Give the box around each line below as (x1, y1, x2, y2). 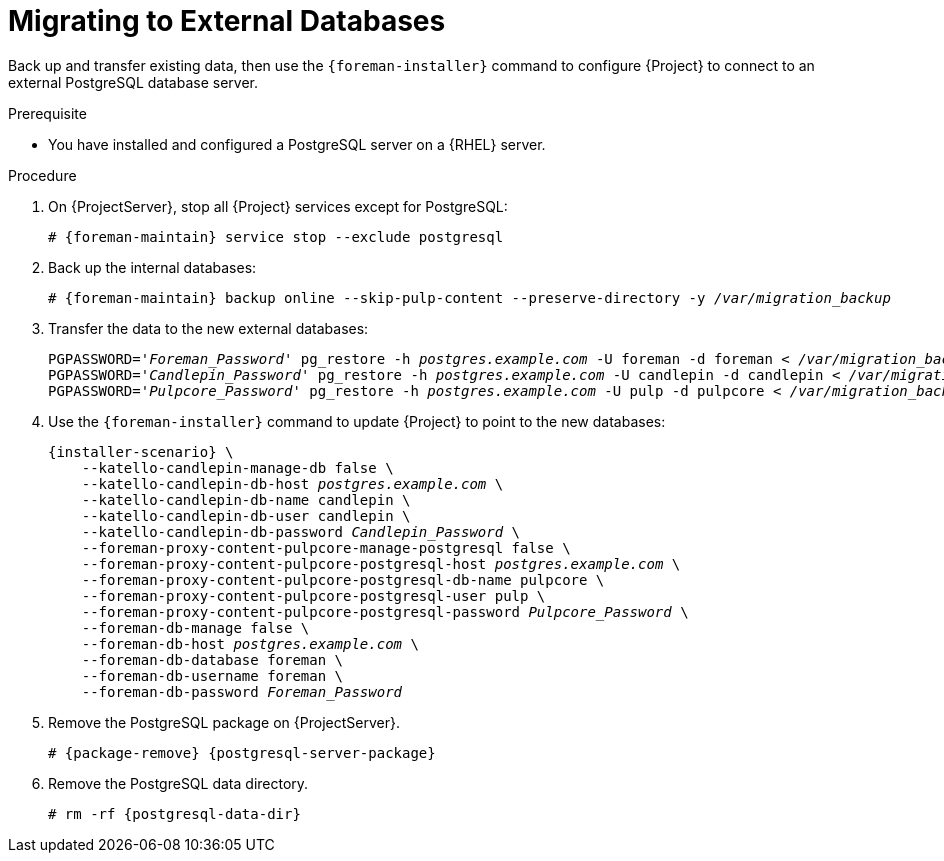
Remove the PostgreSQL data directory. (48, 774, 309, 792)
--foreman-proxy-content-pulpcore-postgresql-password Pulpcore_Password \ (81, 603, 689, 620)
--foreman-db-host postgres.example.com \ (81, 635, 419, 652)
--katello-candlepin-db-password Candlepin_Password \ (81, 523, 521, 540)
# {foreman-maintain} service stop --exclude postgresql (48, 228, 504, 245)
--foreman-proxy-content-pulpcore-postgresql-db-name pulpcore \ (81, 571, 605, 588)
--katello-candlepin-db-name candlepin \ (81, 491, 411, 508)
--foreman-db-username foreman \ (81, 667, 344, 684)
